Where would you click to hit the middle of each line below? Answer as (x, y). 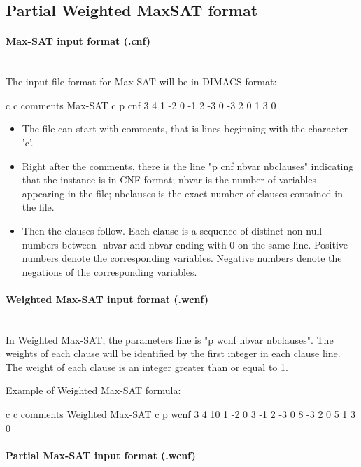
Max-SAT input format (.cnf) (78, 41)
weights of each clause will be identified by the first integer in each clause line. (173, 353)
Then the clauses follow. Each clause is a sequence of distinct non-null (172, 230)
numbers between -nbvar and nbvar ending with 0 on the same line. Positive (185, 244)
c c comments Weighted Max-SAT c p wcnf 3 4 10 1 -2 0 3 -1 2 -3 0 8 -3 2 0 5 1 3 (181, 414)
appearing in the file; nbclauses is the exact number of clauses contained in (182, 193)
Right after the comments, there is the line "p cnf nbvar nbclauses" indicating (188, 166)
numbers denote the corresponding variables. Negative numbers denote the (182, 258)
